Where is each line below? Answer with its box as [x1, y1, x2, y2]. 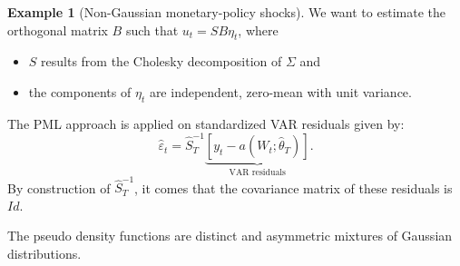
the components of [28, 82, 132, 101]
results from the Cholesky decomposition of [41, 52, 282, 71]
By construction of [7, 178, 111, 197]
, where [238, 20, 279, 39]
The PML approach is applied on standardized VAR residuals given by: [7, 113, 405, 133]
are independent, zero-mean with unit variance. [149, 82, 412, 101]
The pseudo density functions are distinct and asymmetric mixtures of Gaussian [7, 226, 453, 245]
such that [125, 20, 179, 39]
